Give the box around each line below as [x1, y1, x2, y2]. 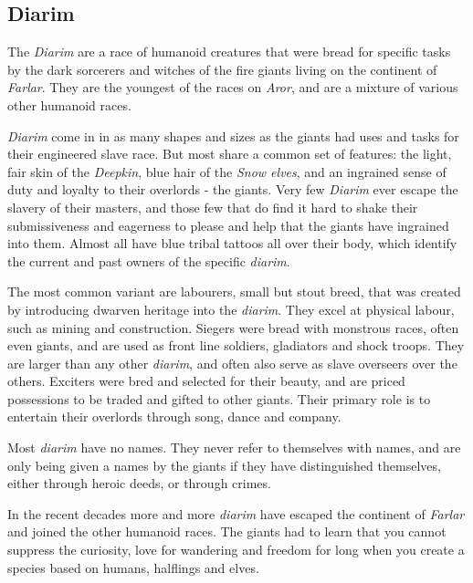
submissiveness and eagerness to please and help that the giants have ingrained [7, 215, 449, 234]
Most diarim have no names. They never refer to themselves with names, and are [7, 438, 461, 457]
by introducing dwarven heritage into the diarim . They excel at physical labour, [7, 299, 455, 318]
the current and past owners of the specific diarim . [7, 251, 290, 270]
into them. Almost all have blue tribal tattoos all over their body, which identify [7, 234, 457, 253]
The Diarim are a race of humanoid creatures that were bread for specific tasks [7, 42, 451, 61]
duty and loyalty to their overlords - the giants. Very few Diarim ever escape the [7, 180, 458, 199]
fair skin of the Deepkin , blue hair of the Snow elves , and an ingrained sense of [7, 161, 447, 181]
